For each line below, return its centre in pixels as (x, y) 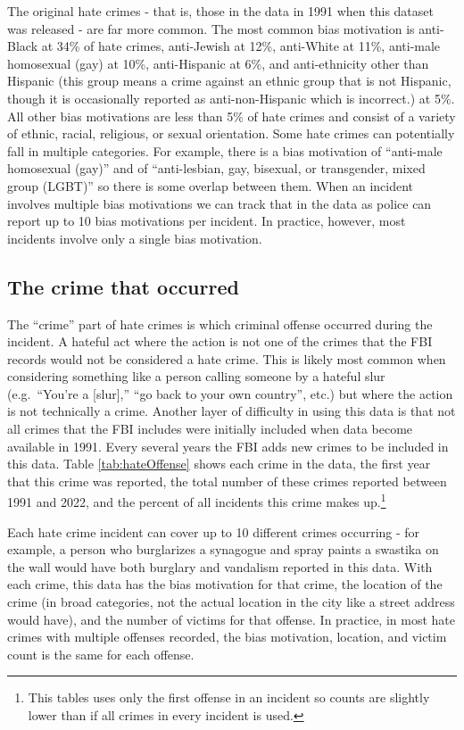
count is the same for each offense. (101, 654)
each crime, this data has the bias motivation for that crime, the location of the (225, 584)
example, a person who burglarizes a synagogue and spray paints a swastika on (223, 549)
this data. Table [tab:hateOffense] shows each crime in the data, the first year (219, 464)
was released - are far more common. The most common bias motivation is (211, 28)
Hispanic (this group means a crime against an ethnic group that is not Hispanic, (229, 81)
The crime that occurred (123, 286)
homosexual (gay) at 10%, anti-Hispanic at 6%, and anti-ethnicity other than (218, 63)
